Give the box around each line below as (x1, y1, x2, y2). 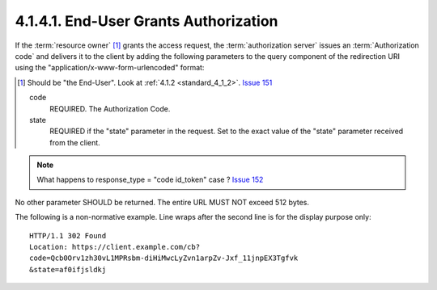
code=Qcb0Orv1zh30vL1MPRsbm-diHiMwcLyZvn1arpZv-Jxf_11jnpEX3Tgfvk (29, 254, 299, 263)
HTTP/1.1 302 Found (29, 231, 107, 240)
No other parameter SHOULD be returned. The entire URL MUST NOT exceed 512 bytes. (15, 197, 309, 207)
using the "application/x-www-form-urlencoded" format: (15, 63, 205, 73)
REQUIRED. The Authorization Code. (49, 103, 171, 113)
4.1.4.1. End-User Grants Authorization (15, 12, 278, 30)
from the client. (49, 137, 100, 147)
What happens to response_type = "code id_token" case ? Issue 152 (36, 174, 264, 185)
